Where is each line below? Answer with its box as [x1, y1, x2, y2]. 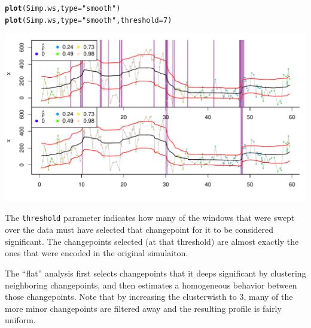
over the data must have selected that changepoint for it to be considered [5, 223, 274, 236]
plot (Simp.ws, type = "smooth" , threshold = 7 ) [5, 16, 172, 25]
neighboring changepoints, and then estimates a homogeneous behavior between [5, 278, 297, 291]
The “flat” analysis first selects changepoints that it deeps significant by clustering [5, 266, 306, 279]
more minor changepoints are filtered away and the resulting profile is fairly [5, 302, 282, 314]
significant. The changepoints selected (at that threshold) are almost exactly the [5, 235, 299, 247]
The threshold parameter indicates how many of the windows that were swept [5, 211, 295, 224]
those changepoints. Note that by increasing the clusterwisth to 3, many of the [5, 290, 293, 303]
